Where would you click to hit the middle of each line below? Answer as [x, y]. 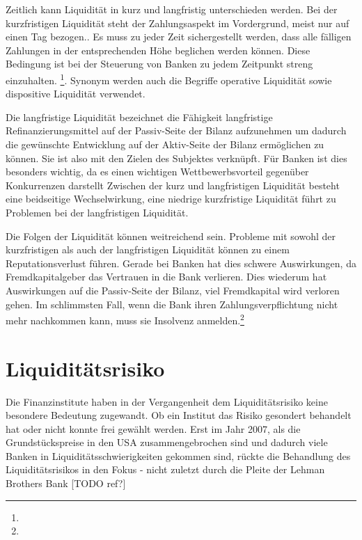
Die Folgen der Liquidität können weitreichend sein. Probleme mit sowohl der [171, 236]
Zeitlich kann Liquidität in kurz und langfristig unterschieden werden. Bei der [172, 9]
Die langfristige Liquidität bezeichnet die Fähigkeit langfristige [139, 117]
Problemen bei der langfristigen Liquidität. [97, 212]
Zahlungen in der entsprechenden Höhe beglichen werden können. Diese [158, 50]
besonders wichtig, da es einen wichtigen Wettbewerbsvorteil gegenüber [157, 172]
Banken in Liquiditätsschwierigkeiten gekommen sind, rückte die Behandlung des [178, 455]
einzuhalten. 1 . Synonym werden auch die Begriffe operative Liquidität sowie [169, 79]
